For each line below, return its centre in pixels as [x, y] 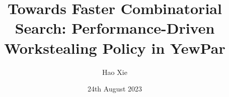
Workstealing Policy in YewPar [115, 47]
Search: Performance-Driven [115, 28]
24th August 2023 [115, 89]
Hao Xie [115, 72]
